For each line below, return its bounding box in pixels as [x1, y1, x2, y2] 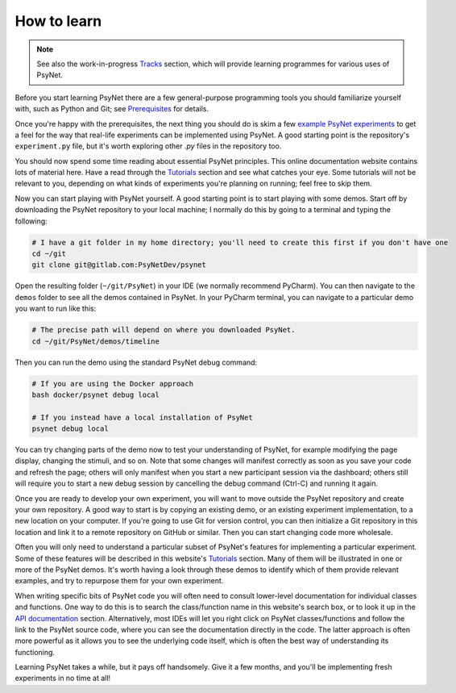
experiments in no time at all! [15, 674, 111, 683]
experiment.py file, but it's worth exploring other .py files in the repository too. [15, 141, 282, 151]
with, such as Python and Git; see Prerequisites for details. [15, 104, 209, 114]
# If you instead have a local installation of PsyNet [31, 412, 253, 422]
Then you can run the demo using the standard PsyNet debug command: [15, 357, 258, 367]
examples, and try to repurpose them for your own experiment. [15, 576, 224, 586]
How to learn [15, 12, 102, 30]
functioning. [15, 647, 56, 657]
